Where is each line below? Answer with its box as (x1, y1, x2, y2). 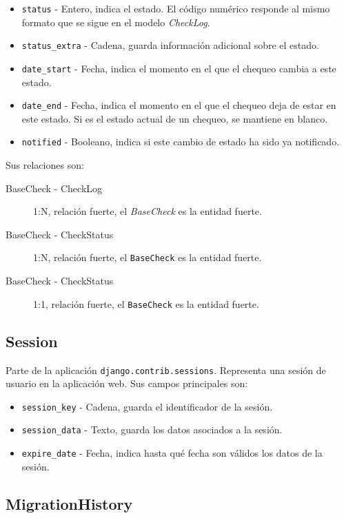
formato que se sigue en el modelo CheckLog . (21, 14, 210, 29)
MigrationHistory (6, 493, 133, 514)
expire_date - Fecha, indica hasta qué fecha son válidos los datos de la (21, 446, 323, 460)
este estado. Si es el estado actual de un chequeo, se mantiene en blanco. (21, 111, 328, 125)
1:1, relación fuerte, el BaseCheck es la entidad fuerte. (33, 296, 259, 311)
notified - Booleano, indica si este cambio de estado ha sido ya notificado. (21, 134, 340, 149)
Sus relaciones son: (6, 158, 84, 172)
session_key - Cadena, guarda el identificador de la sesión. (21, 399, 273, 413)
